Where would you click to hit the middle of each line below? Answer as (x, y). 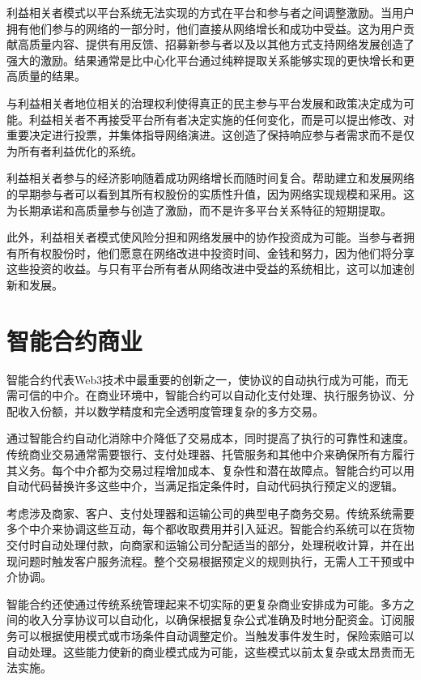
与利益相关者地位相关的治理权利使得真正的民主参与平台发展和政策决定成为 (205, 103)
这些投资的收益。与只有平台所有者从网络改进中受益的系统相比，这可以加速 (205, 269)
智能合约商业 (75, 340)
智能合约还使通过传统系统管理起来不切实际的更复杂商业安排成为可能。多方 (205, 603)
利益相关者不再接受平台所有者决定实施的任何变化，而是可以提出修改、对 (221, 119)
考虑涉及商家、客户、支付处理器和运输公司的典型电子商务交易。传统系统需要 (210, 513)
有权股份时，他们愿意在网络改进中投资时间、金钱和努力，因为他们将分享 (221, 252)
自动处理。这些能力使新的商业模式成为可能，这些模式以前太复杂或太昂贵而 (205, 651)
